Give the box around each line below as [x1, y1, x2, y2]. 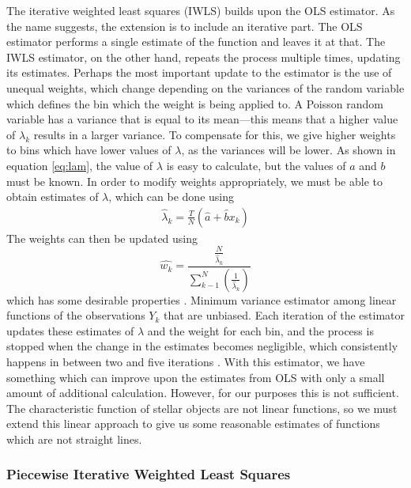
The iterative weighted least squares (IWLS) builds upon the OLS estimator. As [6, 2, 395, 18]
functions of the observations [6, 307, 145, 323]
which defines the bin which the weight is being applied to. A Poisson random [6, 95, 383, 112]
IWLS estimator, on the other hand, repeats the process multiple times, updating [6, 48, 401, 65]
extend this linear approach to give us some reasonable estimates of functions [6, 415, 380, 432]
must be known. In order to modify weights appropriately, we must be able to [6, 172, 383, 189]
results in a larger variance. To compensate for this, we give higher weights [33, 126, 396, 142]
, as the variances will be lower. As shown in [181, 142, 396, 158]
